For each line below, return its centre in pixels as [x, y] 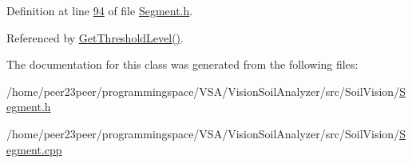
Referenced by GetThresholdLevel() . [95, 37]
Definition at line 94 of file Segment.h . [100, 10]
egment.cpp [34, 149]
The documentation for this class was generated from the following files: [182, 64]
